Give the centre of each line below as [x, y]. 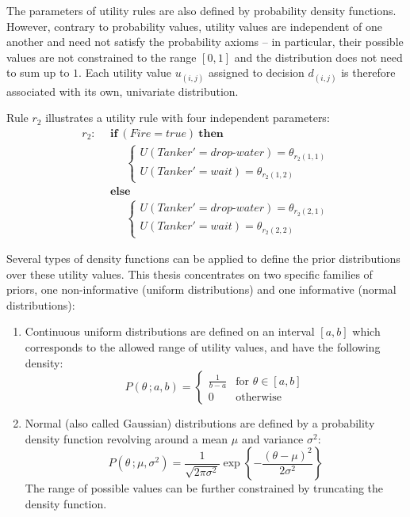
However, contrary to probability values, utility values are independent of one [195, 26]
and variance [272, 438]
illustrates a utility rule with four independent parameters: [188, 118]
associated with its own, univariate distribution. [123, 91]
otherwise [259, 398]
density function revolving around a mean [126, 438]
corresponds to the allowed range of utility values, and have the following [203, 347]
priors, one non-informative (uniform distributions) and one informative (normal [201, 289]
